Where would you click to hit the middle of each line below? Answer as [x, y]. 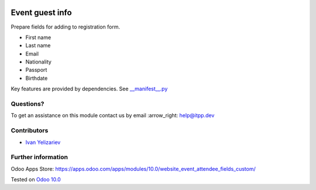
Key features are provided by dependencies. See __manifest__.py [89, 89]
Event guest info [42, 13]
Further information [39, 157]
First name [38, 37]
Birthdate [37, 78]
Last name [38, 45]
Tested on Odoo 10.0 [36, 180]
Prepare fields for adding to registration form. [66, 27]
